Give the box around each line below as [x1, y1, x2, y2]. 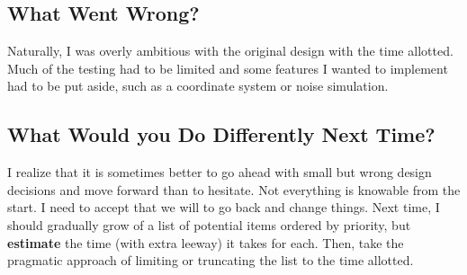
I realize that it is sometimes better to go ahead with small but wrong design [7, 163, 432, 182]
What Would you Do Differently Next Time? [7, 120, 436, 148]
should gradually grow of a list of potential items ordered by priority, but [7, 215, 411, 234]
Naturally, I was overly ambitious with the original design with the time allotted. [7, 41, 454, 60]
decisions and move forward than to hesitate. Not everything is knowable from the [7, 180, 461, 199]
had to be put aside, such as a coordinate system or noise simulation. [7, 76, 389, 95]
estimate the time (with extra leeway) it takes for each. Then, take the [7, 233, 404, 252]
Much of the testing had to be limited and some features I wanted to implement [7, 58, 448, 77]
